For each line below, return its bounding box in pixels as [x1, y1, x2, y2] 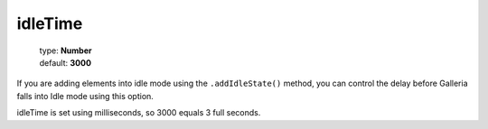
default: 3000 [39, 57, 92, 68]
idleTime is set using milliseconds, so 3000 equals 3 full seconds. [16, 107, 261, 118]
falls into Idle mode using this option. [16, 90, 154, 101]
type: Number [39, 45, 92, 56]
